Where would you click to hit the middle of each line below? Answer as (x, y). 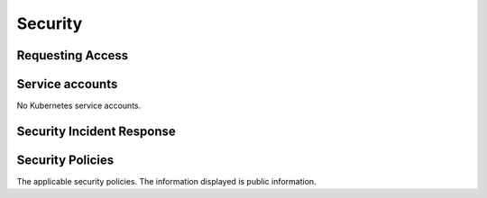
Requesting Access (73, 55)
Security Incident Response (96, 131)
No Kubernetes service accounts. (79, 106)
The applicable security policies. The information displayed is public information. (166, 181)
